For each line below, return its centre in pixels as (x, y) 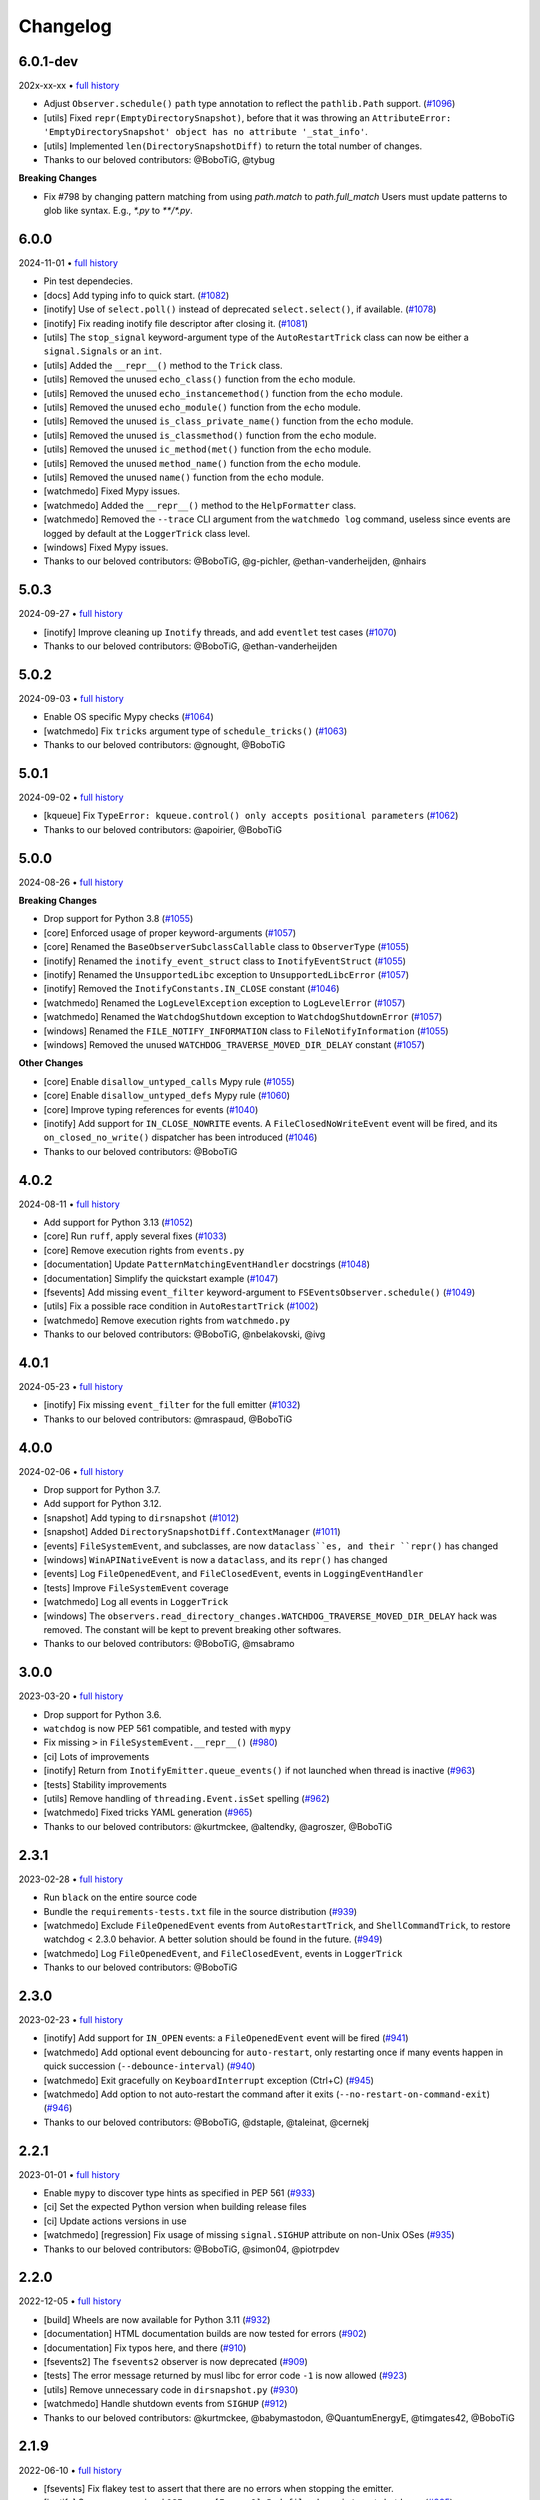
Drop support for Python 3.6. (102, 1714)
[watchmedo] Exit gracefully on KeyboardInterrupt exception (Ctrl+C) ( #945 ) (209, 2080)
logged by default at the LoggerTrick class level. (147, 533)
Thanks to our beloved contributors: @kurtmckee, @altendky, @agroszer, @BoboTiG (218, 1826)
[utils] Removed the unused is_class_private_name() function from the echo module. (228, 421)
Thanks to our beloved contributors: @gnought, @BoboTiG (164, 745)
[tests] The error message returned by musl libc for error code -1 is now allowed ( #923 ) (225, 2376)
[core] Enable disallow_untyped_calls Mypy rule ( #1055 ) (169, 1081)
